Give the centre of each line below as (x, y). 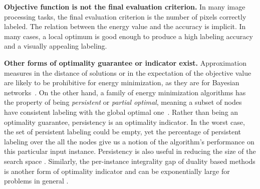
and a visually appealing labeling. (56, 46)
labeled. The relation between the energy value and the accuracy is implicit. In (125, 26)
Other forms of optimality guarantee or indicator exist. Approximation (125, 62)
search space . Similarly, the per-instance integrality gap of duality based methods (130, 161)
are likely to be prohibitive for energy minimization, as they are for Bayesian (122, 82)
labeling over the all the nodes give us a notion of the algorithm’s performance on (129, 141)
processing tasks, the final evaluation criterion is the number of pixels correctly (125, 16)
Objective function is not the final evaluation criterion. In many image (125, 7)
